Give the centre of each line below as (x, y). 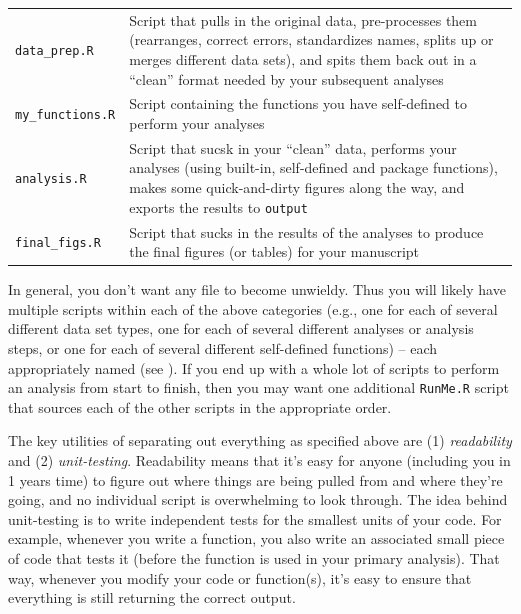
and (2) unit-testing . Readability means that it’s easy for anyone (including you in (259, 460)
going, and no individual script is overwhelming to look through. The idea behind (258, 499)
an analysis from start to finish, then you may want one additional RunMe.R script (258, 387)
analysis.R (51, 179)
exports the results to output (218, 206)
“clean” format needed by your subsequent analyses (286, 78)
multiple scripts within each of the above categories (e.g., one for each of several (253, 308)
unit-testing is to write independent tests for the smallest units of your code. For (255, 518)
